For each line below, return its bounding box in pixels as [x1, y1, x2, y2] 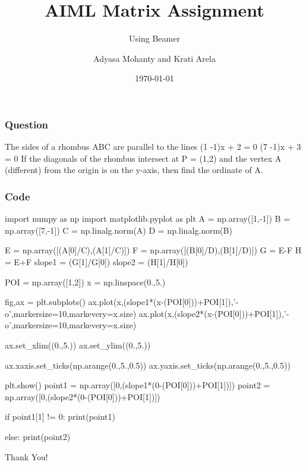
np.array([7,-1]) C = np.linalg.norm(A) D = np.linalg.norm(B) [5, 224, 232, 236]
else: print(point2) [5, 430, 71, 442]
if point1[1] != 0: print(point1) [5, 410, 115, 423]
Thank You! [5, 450, 48, 463]
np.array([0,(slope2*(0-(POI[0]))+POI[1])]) [5, 390, 160, 403]
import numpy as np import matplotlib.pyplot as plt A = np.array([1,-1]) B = [5, 212, 291, 225]
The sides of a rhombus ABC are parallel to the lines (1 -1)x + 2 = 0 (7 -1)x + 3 [5, 140, 301, 153]
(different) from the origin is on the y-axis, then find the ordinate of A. [5, 164, 263, 176]
